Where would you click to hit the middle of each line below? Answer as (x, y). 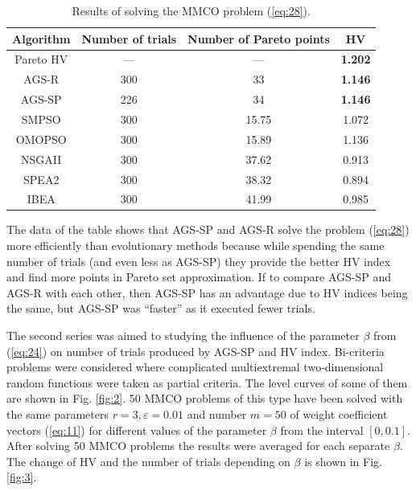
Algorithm (41, 38)
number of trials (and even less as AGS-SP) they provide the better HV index (199, 261)
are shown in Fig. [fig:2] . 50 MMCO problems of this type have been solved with (205, 398)
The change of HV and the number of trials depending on (148, 461)
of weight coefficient (339, 413)
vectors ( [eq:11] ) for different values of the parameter (137, 430)
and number (217, 413)
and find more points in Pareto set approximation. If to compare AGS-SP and (199, 277)
